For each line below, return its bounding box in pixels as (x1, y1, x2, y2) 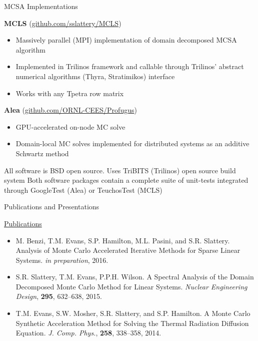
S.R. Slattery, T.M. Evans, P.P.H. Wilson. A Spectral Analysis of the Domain (15, 271, 254, 282)
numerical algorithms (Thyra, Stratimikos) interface (15, 71, 175, 81)
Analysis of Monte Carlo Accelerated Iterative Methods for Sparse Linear (15, 245, 240, 255)
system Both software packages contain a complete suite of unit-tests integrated (4, 175, 248, 185)
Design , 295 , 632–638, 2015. (15, 291, 102, 301)
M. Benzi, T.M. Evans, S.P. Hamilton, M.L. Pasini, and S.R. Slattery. (15, 235, 230, 245)
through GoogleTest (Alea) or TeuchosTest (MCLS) (4, 184, 162, 195)
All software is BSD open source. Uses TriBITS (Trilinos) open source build (4, 165, 236, 175)
